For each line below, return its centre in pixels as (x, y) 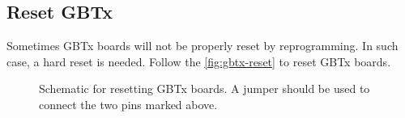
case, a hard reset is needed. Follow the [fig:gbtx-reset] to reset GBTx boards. (199, 61)
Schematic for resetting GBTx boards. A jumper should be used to (205, 88)
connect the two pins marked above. (128, 104)
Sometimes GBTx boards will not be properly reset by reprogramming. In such (202, 46)
